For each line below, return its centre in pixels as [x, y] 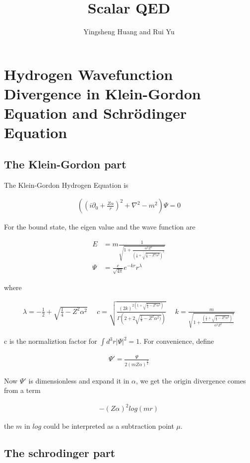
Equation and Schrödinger [95, 113]
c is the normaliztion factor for [51, 341]
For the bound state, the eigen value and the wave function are [100, 227]
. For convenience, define [177, 341]
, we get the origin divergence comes [191, 380]
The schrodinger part [60, 453]
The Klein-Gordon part [65, 164]
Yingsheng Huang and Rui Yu [129, 32]
